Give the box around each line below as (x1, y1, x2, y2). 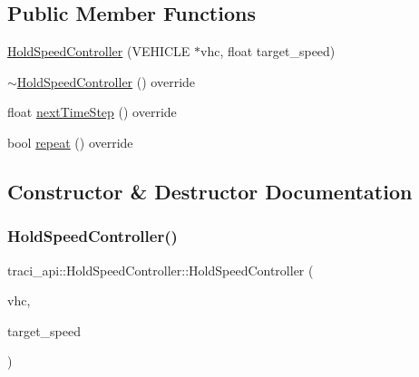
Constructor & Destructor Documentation (7, 177, 413, 205)
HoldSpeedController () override (16, 72, 196, 91)
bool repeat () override (7, 132, 133, 151)
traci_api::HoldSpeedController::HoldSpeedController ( (7, 260, 314, 279)
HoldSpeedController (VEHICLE (7, 42, 190, 61)
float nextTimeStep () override (7, 102, 177, 121)
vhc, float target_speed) (200, 42, 336, 61)
